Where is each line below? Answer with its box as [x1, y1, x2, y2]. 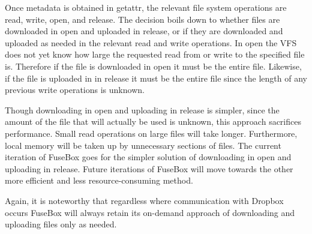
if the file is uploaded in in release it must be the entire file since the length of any [5, 71, 307, 84]
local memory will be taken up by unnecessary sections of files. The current [5, 139, 281, 151]
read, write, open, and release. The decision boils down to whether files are [5, 13, 280, 25]
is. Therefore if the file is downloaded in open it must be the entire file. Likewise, [5, 59, 302, 72]
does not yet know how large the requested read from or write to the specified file [5, 48, 305, 61]
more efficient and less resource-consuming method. [5, 174, 193, 187]
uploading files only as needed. [5, 218, 117, 230]
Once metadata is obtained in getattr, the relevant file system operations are [5, 1, 287, 13]
